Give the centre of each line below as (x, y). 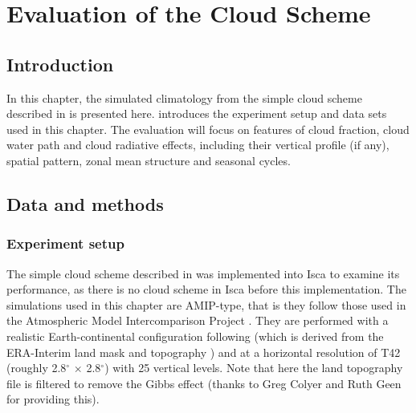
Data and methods (85, 203)
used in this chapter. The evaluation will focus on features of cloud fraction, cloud (208, 129)
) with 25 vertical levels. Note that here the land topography (254, 368)
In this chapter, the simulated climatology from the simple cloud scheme (184, 97)
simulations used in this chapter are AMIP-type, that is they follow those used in (206, 304)
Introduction (60, 64)
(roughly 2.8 (37, 368)
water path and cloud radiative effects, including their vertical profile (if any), (198, 145)
